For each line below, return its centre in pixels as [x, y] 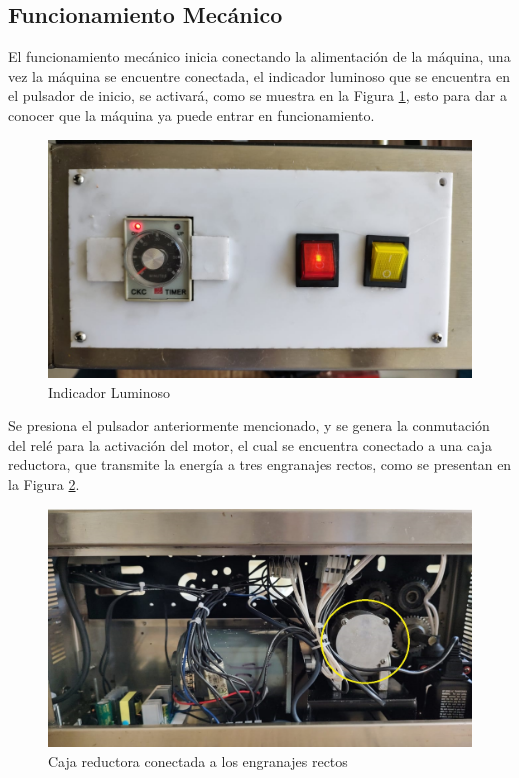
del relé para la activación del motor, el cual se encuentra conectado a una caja [250, 444]
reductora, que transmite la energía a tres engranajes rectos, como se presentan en [260, 464]
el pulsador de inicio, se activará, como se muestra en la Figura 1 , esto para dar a [257, 95]
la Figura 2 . [44, 484]
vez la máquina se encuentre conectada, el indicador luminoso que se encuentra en [259, 75]
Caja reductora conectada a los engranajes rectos [198, 760]
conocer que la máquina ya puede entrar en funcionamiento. [191, 114]
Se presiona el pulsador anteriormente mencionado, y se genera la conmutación [249, 425]
